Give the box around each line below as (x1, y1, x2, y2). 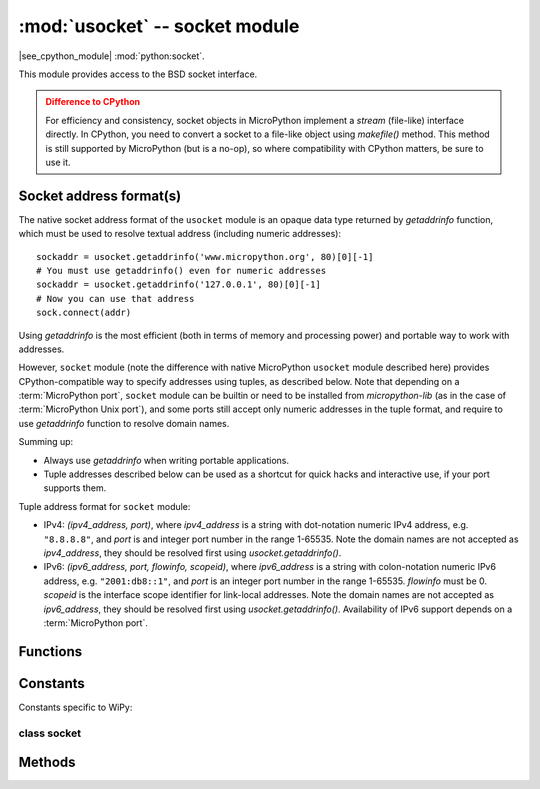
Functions (18, 643, 83, 660)
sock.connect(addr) (36, 307, 132, 319)
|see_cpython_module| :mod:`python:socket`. (18, 50, 205, 62)
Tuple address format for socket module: (18, 500, 191, 512)
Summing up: (18, 436, 74, 448)
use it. (45, 156, 71, 168)
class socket (18, 726, 82, 740)
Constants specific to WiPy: (18, 701, 133, 713)
